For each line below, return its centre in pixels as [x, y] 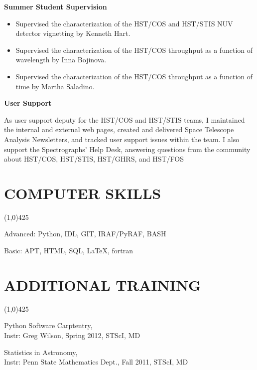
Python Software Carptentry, [48, 325]
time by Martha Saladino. [55, 86]
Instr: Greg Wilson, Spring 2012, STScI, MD [72, 335]
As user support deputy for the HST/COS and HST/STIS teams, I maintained [125, 119]
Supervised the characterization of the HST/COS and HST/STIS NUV [124, 23]
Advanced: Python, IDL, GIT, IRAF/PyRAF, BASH [85, 234]
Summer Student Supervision [56, 6]
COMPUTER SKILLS [83, 193]
